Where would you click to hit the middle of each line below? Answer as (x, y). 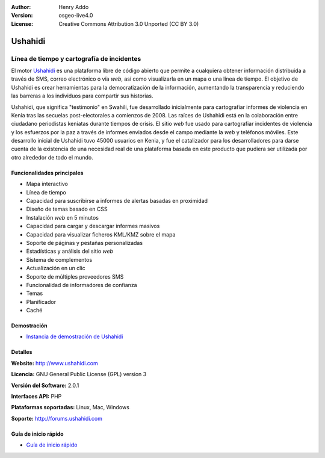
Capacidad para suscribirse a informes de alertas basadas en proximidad (117, 201)
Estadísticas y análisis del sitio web (70, 251)
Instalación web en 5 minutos (63, 217)
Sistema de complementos (59, 259)
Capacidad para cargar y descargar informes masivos (93, 226)
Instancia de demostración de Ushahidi (75, 336)
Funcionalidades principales (47, 173)
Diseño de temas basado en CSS (67, 209)
